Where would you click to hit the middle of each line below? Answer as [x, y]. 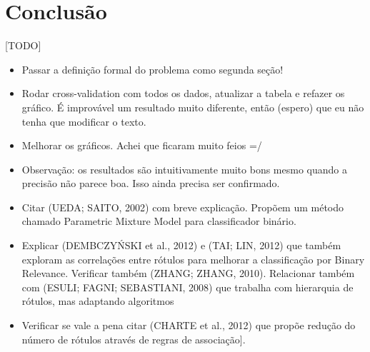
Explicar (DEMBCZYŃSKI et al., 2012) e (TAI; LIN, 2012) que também [181, 245]
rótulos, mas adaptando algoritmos [98, 301]
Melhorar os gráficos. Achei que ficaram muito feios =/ [142, 145]
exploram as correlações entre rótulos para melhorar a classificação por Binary [193, 259]
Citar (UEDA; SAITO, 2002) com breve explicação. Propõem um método [183, 207]
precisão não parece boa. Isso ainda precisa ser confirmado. [151, 183]
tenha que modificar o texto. [84, 121]
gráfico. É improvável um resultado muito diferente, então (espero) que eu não [193, 107]
